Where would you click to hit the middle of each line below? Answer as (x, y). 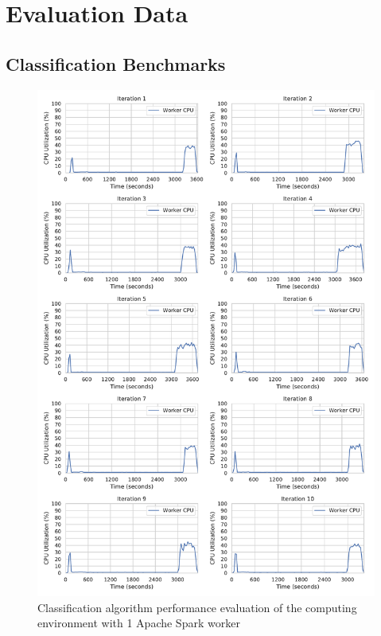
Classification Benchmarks (116, 63)
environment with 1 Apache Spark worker (139, 623)
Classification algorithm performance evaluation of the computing (197, 607)
